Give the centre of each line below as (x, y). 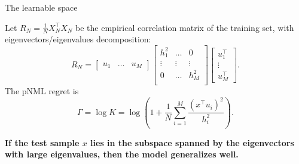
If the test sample (42, 142)
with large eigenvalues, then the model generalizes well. (122, 154)
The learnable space (41, 7)
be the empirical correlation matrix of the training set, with (185, 27)
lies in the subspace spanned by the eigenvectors (192, 142)
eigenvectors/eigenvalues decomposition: (78, 39)
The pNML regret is (42, 91)
